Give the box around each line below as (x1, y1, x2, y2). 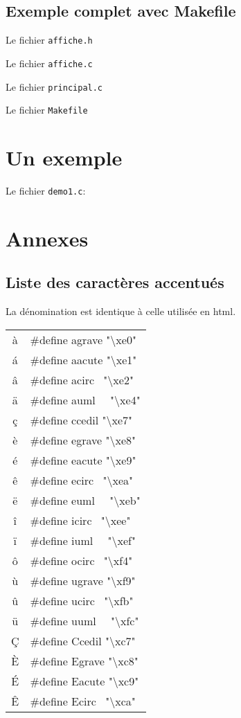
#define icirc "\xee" (30, 512, 131, 528)
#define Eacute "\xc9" (30, 672, 139, 689)
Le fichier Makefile (6, 102, 88, 117)
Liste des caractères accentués (6, 271, 224, 293)
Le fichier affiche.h (6, 33, 93, 47)
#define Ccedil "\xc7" (30, 632, 136, 649)
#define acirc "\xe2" (30, 371, 134, 388)
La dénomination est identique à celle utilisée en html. (6, 304, 236, 318)
